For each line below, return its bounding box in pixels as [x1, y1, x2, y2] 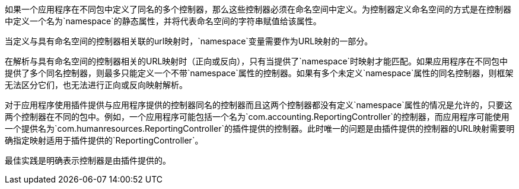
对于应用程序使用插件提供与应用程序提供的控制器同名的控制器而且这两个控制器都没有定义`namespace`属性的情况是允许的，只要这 [5, 100, 512, 110]
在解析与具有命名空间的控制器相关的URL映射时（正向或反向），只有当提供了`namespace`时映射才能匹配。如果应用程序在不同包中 [5, 56, 508, 66]
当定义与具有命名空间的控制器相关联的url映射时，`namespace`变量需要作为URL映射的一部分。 [5, 36, 373, 46]
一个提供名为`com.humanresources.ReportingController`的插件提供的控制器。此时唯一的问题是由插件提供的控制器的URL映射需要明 [5, 123, 515, 133]
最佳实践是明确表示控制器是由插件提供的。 [5, 155, 171, 165]
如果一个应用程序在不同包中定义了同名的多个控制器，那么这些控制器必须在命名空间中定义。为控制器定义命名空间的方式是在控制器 [5, 4, 511, 14]
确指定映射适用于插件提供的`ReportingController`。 [5, 135, 203, 145]
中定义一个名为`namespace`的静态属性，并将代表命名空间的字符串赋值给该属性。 [5, 16, 321, 26]
